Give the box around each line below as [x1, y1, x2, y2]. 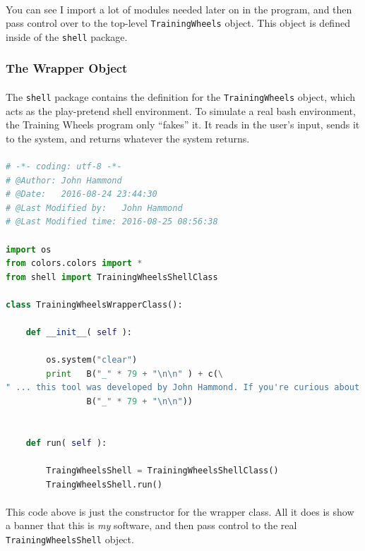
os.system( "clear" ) [46, 355, 138, 365]
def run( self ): [25, 437, 107, 448]
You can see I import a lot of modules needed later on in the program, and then [6, 1, 352, 16]
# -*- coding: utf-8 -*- [6, 161, 122, 171]
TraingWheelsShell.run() [46, 479, 162, 490]
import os [6, 244, 52, 255]
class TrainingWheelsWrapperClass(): [6, 299, 183, 310]
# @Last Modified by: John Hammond [6, 202, 183, 213]
